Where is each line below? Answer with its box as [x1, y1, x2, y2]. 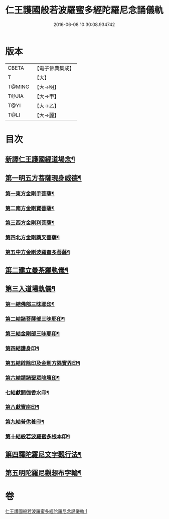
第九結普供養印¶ [5, 418, 45, 425]
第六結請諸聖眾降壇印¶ [5, 374, 60, 381]
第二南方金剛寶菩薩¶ [5, 205, 55, 212]
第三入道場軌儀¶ [5, 284, 56, 293]
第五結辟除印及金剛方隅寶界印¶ [5, 360, 80, 367]
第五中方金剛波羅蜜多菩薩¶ [5, 249, 70, 256]
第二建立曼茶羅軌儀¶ [5, 266, 69, 274]
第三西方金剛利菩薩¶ [5, 219, 55, 226]
